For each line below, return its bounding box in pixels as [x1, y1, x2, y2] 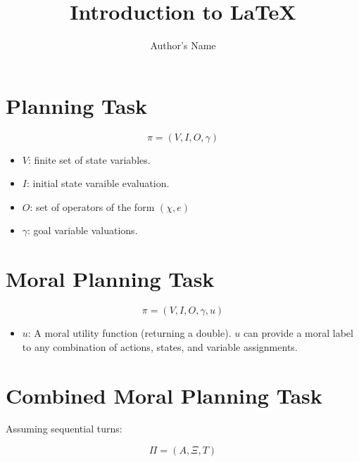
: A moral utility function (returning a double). [27, 326, 232, 340]
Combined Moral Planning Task [6, 380, 322, 409]
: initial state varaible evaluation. [26, 176, 170, 191]
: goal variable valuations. [27, 223, 138, 238]
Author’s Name [150, 38, 216, 53]
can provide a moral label [243, 326, 353, 340]
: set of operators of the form [30, 199, 155, 214]
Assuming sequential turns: [6, 421, 122, 436]
